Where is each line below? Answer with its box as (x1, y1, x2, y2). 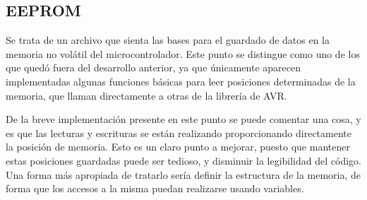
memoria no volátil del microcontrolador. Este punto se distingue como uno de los (6, 46, 360, 61)
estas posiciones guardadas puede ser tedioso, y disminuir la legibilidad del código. (6, 153, 361, 167)
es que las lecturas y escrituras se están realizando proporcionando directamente (6, 125, 351, 140)
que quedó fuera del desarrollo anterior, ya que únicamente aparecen (6, 60, 301, 75)
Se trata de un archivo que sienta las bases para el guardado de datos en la (6, 33, 330, 47)
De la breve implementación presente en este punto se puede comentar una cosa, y (6, 112, 361, 127)
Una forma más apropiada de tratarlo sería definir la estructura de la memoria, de (6, 167, 361, 182)
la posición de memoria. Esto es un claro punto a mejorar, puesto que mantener (6, 139, 350, 154)
